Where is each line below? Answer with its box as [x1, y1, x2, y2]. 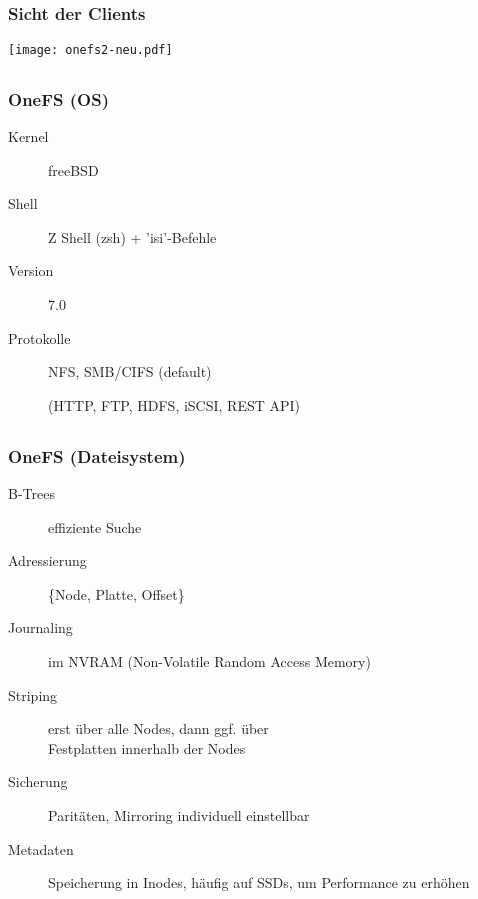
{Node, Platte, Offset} [48, 583, 185, 604]
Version [8, 260, 54, 281]
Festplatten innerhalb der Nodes [48, 737, 246, 758]
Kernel [8, 126, 49, 147]
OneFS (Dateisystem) [8, 443, 186, 468]
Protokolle [8, 327, 71, 348]
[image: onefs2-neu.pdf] [8, 42, 173, 57]
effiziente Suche [48, 516, 142, 537]
